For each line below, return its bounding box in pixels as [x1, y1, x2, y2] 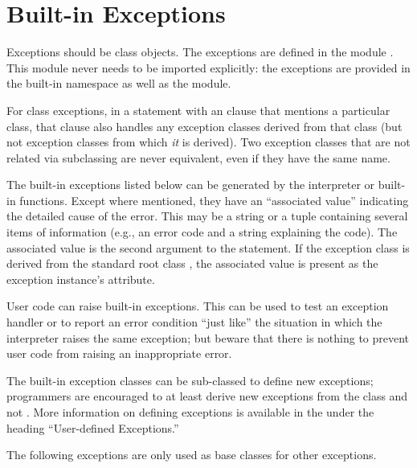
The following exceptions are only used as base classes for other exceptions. [6, 446, 377, 463]
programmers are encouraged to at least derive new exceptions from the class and [6, 388, 408, 404]
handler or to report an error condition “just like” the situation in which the [6, 314, 382, 330]
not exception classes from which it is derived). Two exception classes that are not [6, 133, 411, 150]
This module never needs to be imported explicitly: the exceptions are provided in [6, 59, 411, 76]
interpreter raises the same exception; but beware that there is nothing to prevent [6, 329, 410, 346]
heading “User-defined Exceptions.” [6, 419, 179, 436]
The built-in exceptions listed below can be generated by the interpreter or [6, 176, 375, 193]
